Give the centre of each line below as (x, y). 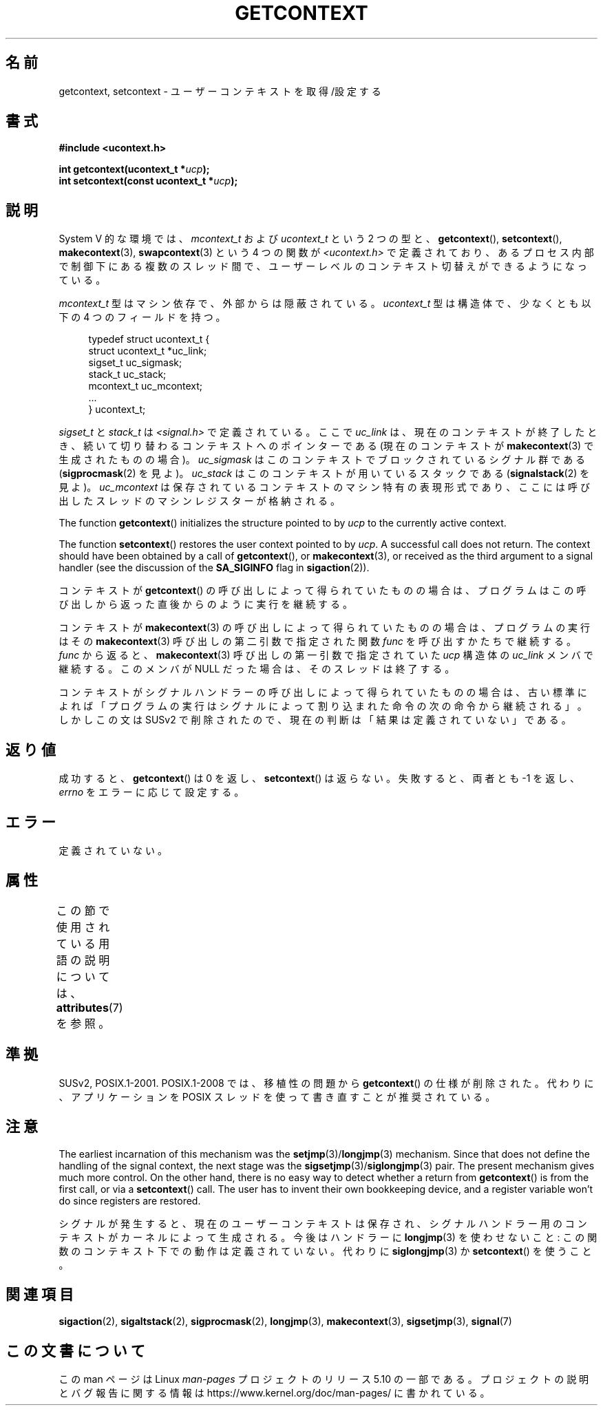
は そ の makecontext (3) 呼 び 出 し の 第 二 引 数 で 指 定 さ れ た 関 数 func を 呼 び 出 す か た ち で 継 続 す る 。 (317, 641)
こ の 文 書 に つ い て (75, 1350)
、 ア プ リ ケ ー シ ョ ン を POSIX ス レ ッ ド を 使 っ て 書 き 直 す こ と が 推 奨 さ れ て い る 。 (277, 1096)
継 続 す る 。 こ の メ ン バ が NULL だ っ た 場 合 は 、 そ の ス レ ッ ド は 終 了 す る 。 (257, 669)
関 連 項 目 (40, 1294)
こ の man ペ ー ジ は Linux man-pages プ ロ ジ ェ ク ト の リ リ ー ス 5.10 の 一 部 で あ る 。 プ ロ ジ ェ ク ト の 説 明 (324, 1379)
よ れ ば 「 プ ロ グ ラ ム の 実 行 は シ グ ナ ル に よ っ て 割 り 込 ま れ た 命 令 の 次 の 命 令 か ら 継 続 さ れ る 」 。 (323, 706)
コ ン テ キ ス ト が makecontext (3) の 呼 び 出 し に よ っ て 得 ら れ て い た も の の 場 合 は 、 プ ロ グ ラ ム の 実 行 (325, 628)
